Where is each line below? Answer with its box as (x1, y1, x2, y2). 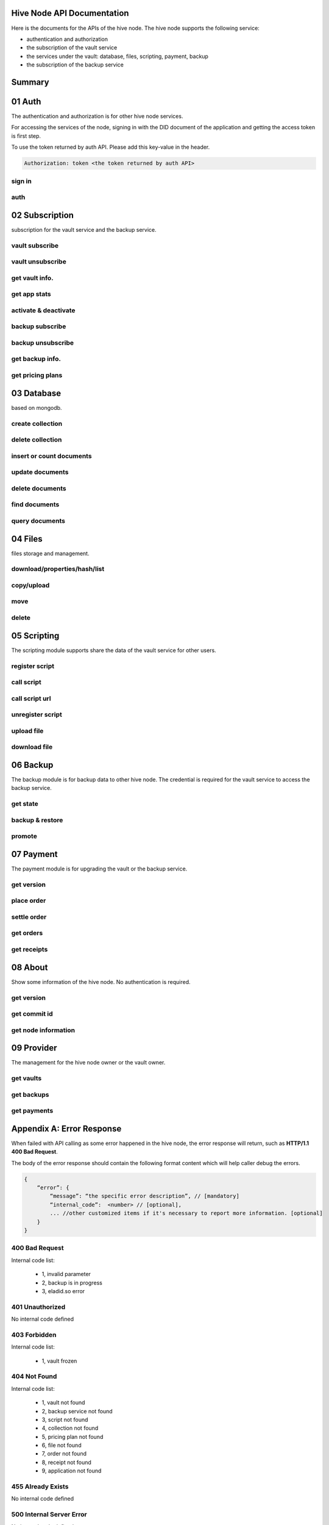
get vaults (11, 1074, 42, 1083)
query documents (11, 516, 65, 525)
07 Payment (11, 849, 58, 859)
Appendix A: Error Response (11, 1123, 122, 1134)
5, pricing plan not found (41, 1433, 104, 1440)
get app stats (11, 290, 51, 298)
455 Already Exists (11, 1482, 69, 1491)
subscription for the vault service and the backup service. (11, 226, 157, 233)
